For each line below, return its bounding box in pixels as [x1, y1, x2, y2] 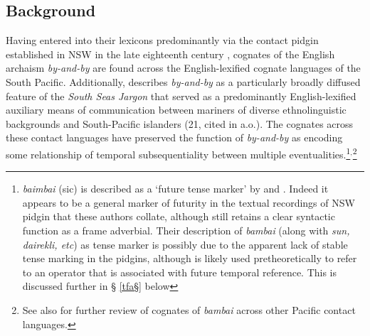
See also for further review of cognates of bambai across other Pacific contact [22, 302, 356, 317]
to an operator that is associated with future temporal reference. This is [22, 264, 337, 279]
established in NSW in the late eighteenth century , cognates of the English [6, 46, 335, 61]
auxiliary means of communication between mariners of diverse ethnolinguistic [6, 102, 347, 117]
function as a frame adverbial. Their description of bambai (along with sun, [22, 222, 350, 237]
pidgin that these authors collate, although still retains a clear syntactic [22, 209, 335, 224]
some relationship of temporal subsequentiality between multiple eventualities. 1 [6, 144, 351, 161]
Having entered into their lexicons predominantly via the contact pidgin [6, 33, 319, 48]
